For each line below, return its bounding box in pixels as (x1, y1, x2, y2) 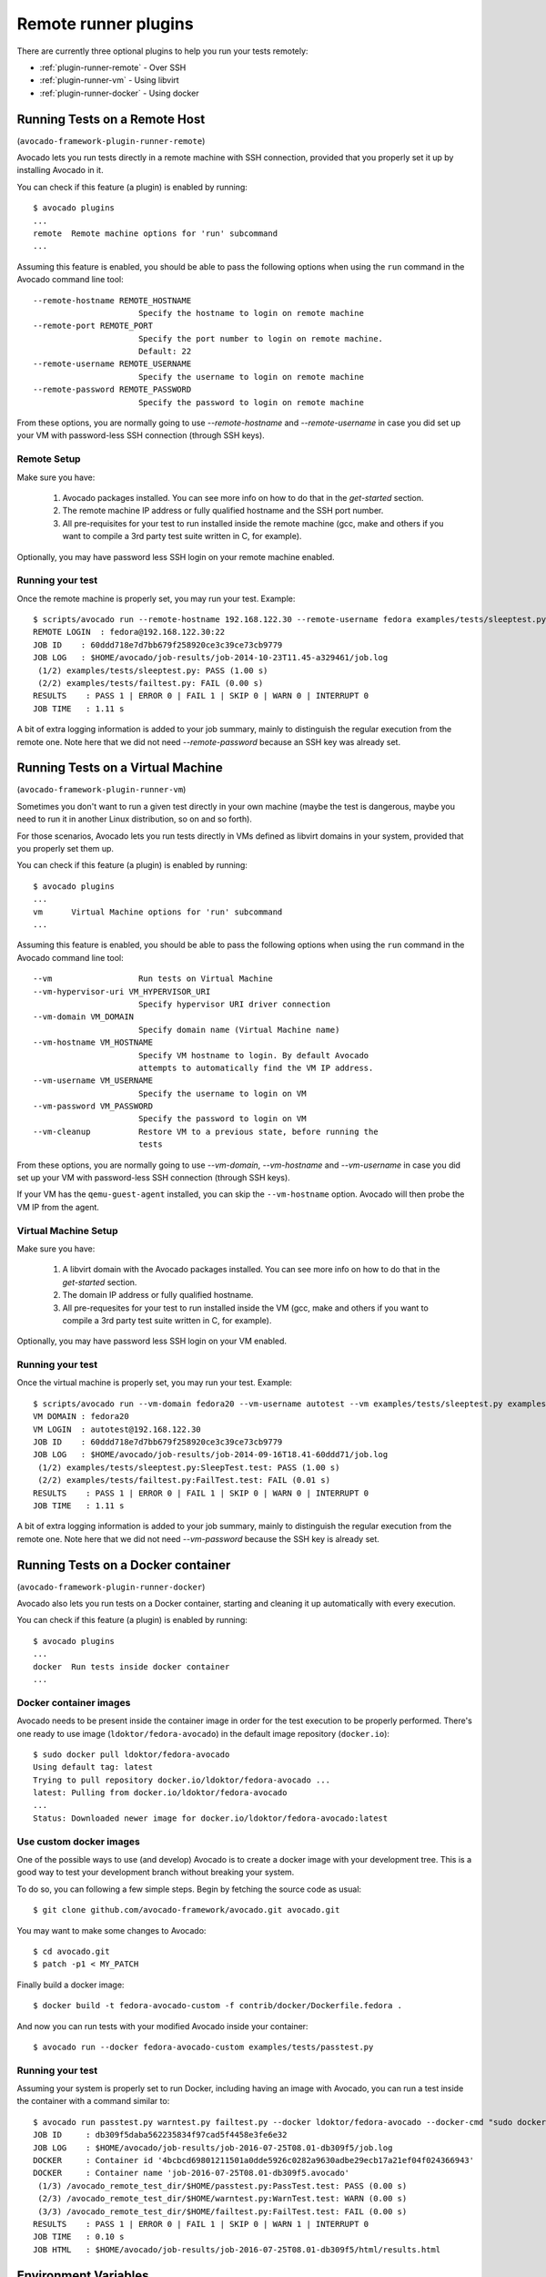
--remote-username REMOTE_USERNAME (33, 359, 192, 369)
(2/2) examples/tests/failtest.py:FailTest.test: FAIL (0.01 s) (37, 1475, 331, 1486)
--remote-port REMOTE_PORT (33, 321, 154, 332)
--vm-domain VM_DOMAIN (33, 1012, 135, 1022)
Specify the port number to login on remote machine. (137, 333, 384, 343)
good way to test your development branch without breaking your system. (16, 1867, 295, 1878)
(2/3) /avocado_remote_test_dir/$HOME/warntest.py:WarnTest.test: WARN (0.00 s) (37, 2193, 408, 2204)
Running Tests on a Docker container (16, 1557, 231, 1573)
